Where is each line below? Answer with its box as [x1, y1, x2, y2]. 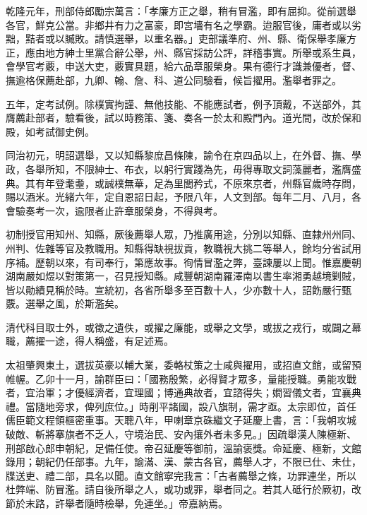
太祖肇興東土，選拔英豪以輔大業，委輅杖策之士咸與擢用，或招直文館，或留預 [6, 357, 361, 372]
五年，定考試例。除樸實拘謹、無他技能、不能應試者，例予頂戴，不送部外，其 [6, 96, 361, 111]
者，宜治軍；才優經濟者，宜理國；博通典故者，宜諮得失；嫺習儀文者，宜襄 [6, 385, 351, 400]
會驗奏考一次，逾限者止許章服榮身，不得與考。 [6, 203, 223, 218]
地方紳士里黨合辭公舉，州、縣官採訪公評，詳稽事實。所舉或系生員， [44, 45, 361, 59]
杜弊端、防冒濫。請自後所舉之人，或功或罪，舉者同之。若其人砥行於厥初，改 [6, 482, 361, 497]
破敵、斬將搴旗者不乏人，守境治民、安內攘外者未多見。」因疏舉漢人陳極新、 [6, 427, 356, 442]
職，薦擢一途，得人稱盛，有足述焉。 [6, 333, 174, 348]
